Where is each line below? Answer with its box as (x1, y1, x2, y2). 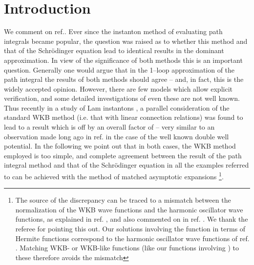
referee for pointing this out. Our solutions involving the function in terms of (15, 224, 246, 234)
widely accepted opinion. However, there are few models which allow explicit (4, 83, 233, 94)
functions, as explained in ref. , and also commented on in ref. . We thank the (15, 214, 248, 224)
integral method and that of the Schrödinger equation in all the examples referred (4, 160, 249, 170)
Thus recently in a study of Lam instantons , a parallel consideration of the (4, 102, 230, 113)
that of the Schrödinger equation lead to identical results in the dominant (4, 45, 224, 56)
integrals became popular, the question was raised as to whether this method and (4, 36, 248, 46)
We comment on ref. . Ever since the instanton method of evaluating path (4, 26, 223, 37)
